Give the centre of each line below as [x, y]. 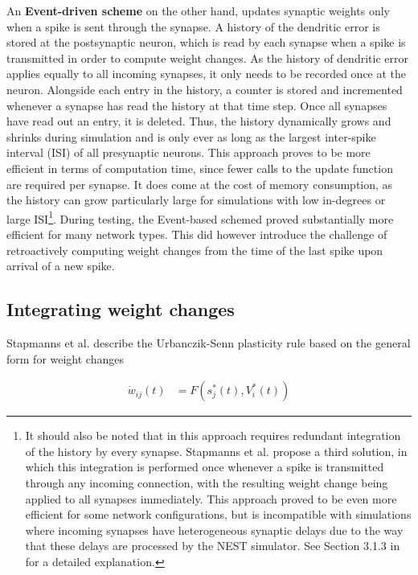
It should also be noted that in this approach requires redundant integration [213, 435]
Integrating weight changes [121, 309]
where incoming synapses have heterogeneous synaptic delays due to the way [214, 530]
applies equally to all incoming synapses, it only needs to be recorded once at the [207, 74]
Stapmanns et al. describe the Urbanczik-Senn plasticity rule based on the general [209, 342]
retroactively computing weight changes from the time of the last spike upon [195, 250]
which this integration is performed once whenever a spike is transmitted [205, 467]
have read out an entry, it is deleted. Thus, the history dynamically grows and [199, 121]
